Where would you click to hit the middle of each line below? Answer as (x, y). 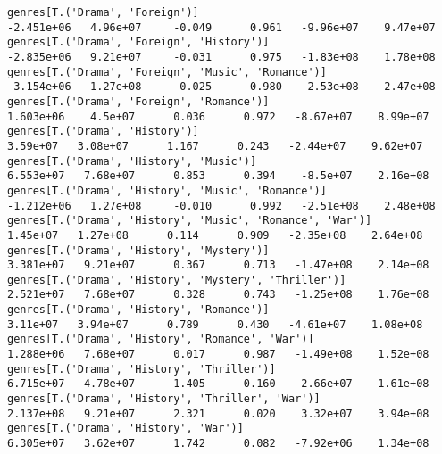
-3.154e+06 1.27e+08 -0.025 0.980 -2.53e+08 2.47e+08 (221, 87)
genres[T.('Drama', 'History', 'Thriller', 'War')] (164, 399)
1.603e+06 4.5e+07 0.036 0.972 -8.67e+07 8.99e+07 (218, 116)
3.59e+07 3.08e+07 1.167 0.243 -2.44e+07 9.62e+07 (215, 146)
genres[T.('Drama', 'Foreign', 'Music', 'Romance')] (167, 72)
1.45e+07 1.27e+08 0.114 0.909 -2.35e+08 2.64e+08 (215, 235)
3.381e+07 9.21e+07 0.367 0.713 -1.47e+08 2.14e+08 (218, 265)
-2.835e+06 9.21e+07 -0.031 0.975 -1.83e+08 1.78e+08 (221, 57)
